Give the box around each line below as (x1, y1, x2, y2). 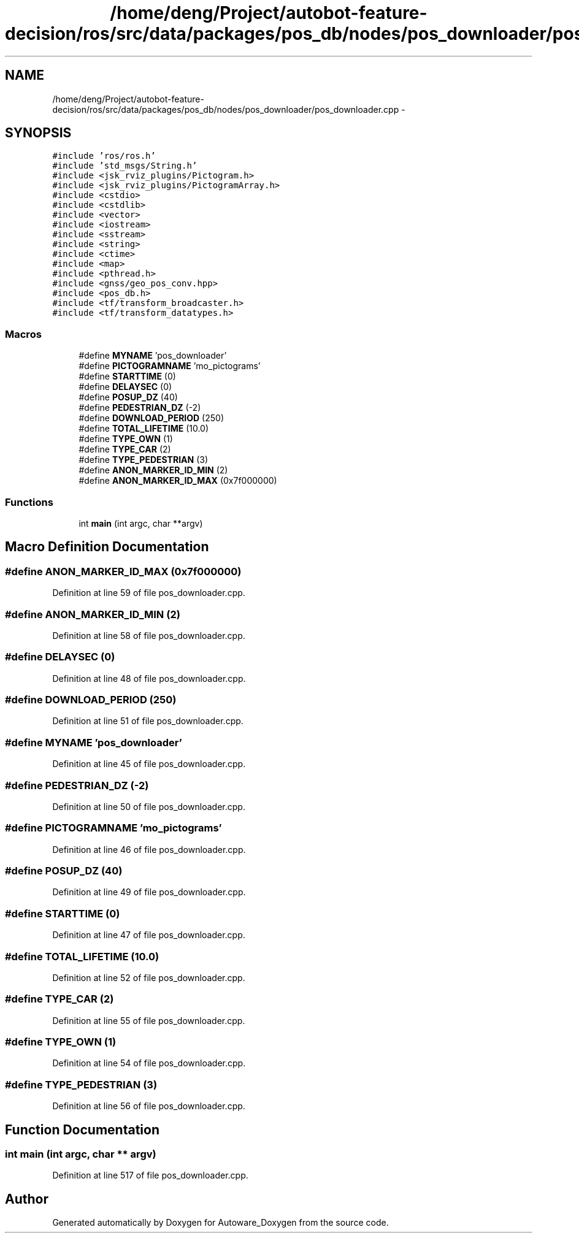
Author (5, 1191, 48, 1207)
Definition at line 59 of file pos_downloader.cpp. (52, 587, 245, 598)
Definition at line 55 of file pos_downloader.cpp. (52, 1015, 245, 1026)
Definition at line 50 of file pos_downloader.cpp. (52, 801, 245, 812)
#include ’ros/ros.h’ (52, 151, 156, 161)
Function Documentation (5, 1121, 159, 1137)
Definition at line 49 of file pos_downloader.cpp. (52, 887, 246, 898)
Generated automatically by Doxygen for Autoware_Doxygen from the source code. (52, 1217, 389, 1228)
